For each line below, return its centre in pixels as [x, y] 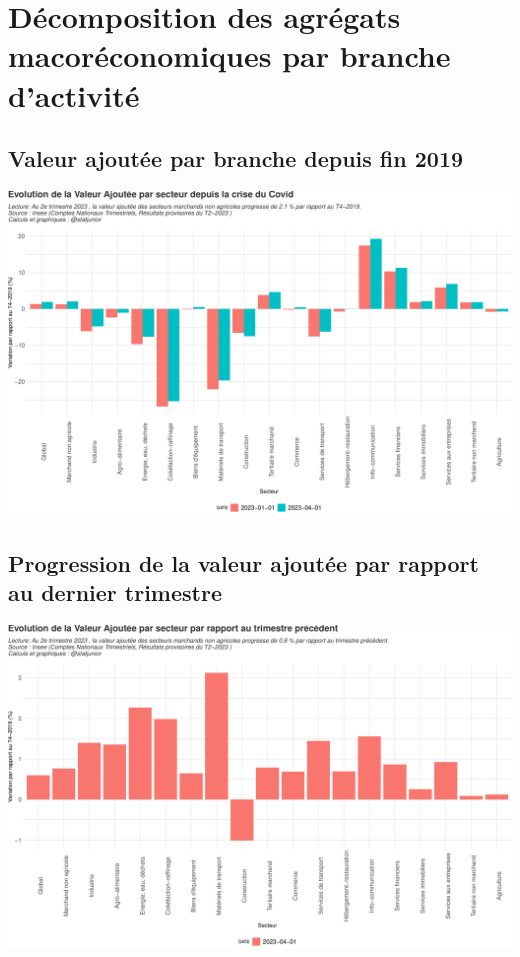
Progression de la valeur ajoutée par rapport [243, 562]
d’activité [74, 94]
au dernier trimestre [115, 592]
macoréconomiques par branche [229, 55]
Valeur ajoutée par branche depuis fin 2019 [236, 158]
